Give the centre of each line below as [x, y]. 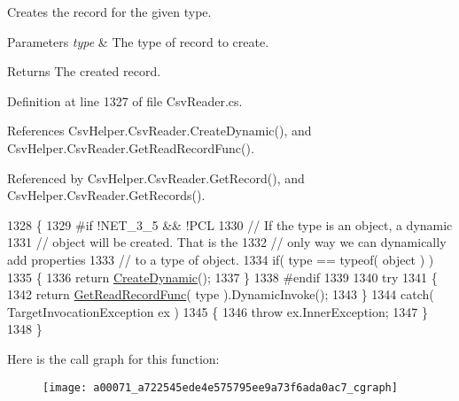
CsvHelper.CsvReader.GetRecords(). [106, 195]
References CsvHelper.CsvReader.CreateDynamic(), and [159, 131]
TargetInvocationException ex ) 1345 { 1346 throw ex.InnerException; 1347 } [218, 311]
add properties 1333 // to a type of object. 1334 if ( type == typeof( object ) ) [221, 259]
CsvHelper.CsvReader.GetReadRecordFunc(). [131, 147]
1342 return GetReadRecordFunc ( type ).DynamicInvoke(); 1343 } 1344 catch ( [221, 294]
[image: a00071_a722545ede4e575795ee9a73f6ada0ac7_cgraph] [220, 387]
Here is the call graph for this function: [113, 358]
